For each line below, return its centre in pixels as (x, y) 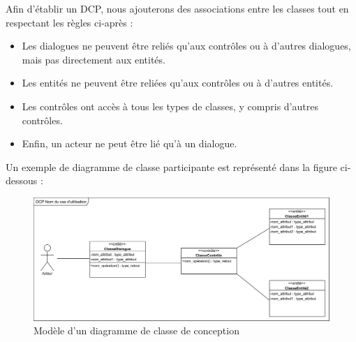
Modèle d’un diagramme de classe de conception (136, 330)
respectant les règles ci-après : (69, 22)
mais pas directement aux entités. (94, 59)
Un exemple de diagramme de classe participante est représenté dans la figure (171, 166)
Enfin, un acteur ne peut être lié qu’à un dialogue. (129, 143)
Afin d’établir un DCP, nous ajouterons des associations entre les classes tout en (177, 8)
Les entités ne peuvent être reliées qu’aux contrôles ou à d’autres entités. (178, 83)
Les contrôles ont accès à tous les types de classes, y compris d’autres (170, 106)
